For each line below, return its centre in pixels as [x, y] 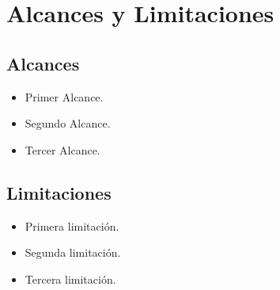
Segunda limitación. [73, 252]
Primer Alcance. [64, 96]
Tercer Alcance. [62, 149]
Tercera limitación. [70, 279]
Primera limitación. [72, 225]
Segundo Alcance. [68, 123]
